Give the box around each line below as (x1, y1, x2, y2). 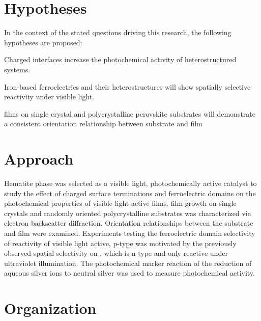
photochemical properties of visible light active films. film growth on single (4, 198, 237, 208)
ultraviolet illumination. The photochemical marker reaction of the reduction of (4, 257, 252, 268)
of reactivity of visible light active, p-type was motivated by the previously (4, 237, 237, 248)
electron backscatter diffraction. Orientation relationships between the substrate (4, 218, 253, 228)
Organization (4, 298, 97, 318)
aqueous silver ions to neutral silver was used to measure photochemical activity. (4, 267, 255, 278)
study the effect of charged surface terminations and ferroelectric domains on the (4, 188, 256, 198)
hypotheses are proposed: (4, 37, 82, 47)
